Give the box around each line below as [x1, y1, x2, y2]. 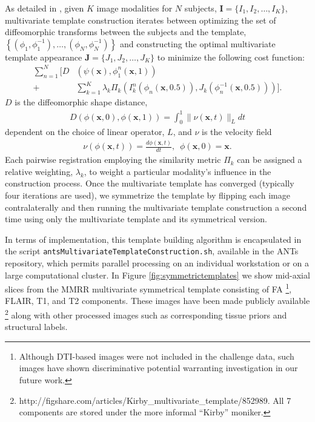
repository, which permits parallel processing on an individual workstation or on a [5, 256, 309, 269]
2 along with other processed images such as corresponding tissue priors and [5, 306, 287, 321]
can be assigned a [237, 153, 302, 166]
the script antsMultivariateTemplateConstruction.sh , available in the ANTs [5, 245, 299, 257]
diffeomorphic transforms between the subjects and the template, [5, 25, 247, 38]
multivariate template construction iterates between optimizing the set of [5, 13, 276, 26]
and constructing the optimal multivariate [119, 37, 276, 50]
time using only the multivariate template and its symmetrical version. [5, 213, 267, 225]
